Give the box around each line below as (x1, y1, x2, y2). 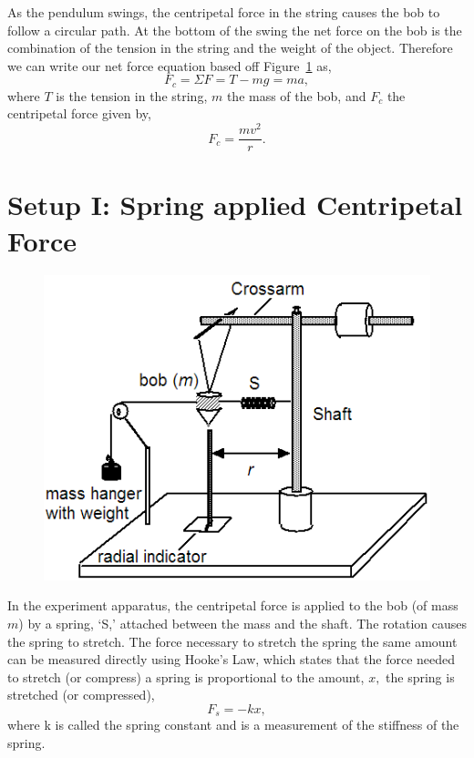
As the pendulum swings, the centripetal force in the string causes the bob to (7, 3, 440, 21)
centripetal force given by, (7, 104, 151, 123)
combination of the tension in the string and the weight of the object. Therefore (7, 38, 453, 57)
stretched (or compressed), (7, 685, 155, 704)
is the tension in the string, (56, 86, 208, 105)
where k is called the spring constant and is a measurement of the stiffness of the (7, 715, 459, 734)
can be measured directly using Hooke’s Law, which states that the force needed (7, 650, 456, 669)
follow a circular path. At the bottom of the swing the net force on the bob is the (7, 20, 462, 39)
